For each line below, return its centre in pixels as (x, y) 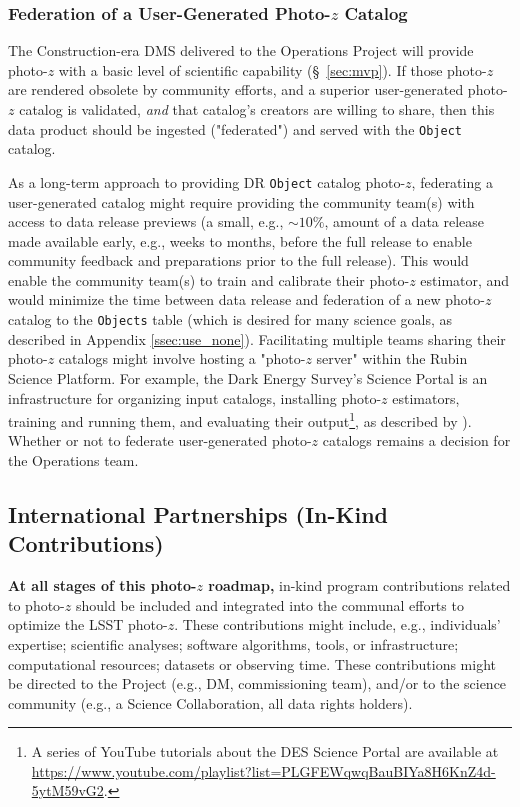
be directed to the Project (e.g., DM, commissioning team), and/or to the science (257, 683)
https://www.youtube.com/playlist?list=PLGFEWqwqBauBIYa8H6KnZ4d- (263, 770)
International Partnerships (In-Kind (198, 513)
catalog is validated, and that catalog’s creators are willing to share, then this (257, 109)
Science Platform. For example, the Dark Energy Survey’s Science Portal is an (248, 377)
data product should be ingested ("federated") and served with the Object (235, 128)
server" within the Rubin (392, 358)
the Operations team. (73, 459)
